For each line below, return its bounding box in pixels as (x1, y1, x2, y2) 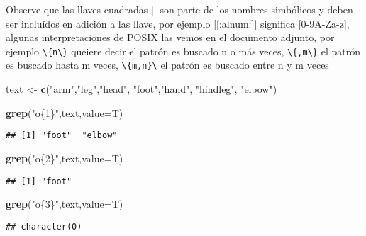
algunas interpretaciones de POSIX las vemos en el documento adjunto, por (6, 30, 335, 45)
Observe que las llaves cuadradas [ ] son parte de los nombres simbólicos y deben (6, 2, 353, 16)
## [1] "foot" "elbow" (6, 130, 118, 141)
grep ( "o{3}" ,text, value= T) (6, 196, 123, 211)
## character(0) (6, 221, 82, 232)
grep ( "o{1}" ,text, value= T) (6, 105, 123, 120)
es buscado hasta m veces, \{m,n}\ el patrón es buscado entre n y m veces (6, 57, 329, 72)
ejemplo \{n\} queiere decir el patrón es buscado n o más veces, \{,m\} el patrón (6, 43, 360, 58)
